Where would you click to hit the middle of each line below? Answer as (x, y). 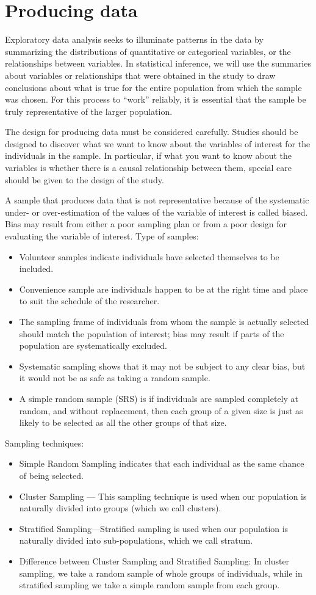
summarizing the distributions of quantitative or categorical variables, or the (148, 51)
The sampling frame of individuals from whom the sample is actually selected (164, 321)
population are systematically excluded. (93, 345)
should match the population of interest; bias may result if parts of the (152, 333)
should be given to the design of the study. (84, 179)
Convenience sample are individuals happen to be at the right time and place (163, 289)
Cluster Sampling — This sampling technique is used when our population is (163, 496)
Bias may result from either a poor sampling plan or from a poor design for (146, 224)
